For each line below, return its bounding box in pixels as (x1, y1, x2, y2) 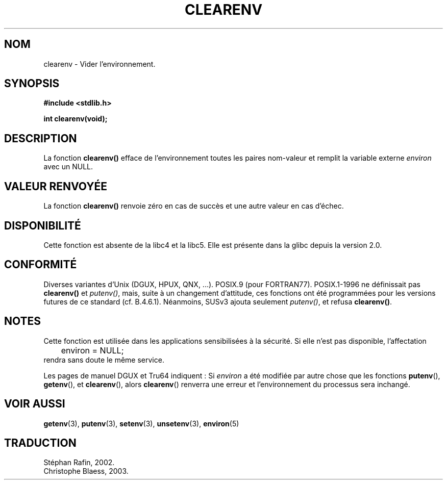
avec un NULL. (43, 162, 93, 171)
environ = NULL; (61, 345, 124, 355)
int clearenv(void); (43, 114, 108, 123)
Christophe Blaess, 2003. (43, 467, 129, 476)
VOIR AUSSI (4, 397, 65, 411)
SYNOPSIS (4, 77, 60, 90)
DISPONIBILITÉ (4, 219, 81, 232)
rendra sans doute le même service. (43, 355, 164, 364)
